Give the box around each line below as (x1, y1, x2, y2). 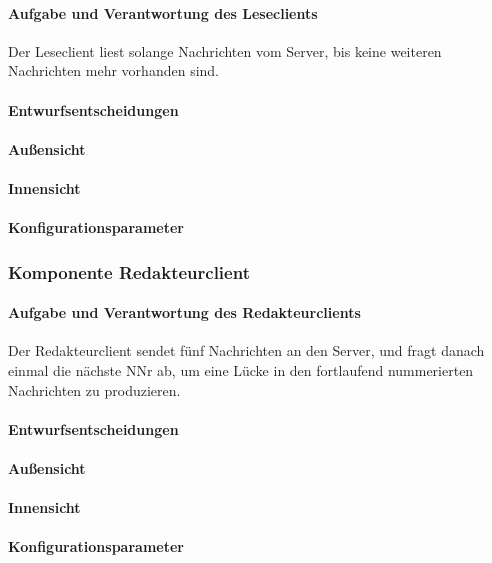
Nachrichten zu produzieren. (8, 379, 181, 400)
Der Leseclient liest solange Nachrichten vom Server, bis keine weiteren (8, 40, 442, 61)
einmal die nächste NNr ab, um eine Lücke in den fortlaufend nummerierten (8, 359, 474, 380)
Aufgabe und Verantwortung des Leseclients (8, 2, 318, 23)
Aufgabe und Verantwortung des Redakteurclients (8, 302, 361, 323)
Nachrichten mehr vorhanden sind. (8, 60, 219, 81)
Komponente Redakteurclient (8, 259, 250, 284)
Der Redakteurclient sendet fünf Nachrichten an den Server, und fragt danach (8, 340, 485, 361)
